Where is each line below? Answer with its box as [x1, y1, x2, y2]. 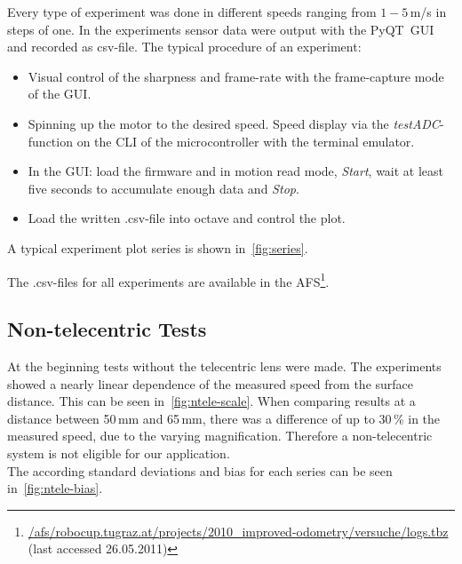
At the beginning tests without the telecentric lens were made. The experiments [7, 356, 442, 375]
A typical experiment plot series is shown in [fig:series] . [7, 238, 308, 257]
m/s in [410, 3, 447, 20]
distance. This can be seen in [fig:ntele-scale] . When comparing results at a [7, 392, 416, 410]
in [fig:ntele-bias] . [7, 479, 103, 497]
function [28, 131, 73, 150]
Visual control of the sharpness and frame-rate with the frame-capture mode [28, 67, 444, 85]
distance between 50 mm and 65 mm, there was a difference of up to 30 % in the [7, 409, 441, 427]
